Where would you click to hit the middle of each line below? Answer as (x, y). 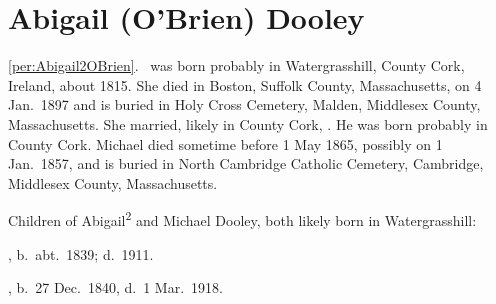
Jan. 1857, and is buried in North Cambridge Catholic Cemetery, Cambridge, (246, 163)
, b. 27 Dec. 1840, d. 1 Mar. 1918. (115, 287)
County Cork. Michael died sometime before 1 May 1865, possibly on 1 (225, 143)
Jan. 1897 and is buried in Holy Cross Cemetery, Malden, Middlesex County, (244, 104)
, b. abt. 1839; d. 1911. (81, 253)
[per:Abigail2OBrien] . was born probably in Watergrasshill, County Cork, (236, 65)
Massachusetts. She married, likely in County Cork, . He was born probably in (248, 123)
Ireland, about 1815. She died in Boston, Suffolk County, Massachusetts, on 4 (245, 84)
